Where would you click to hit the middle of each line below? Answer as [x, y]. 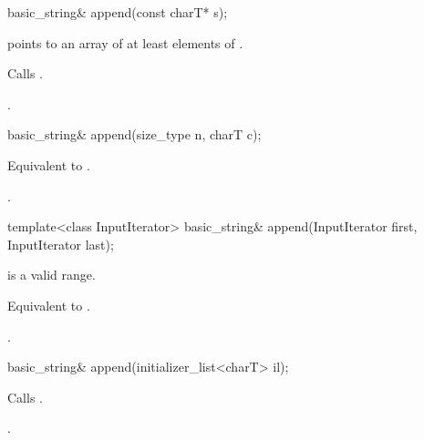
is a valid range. [52, 275]
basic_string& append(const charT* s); [118, 12]
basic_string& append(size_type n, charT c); [134, 134]
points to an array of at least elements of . [125, 42]
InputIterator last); [61, 244]
